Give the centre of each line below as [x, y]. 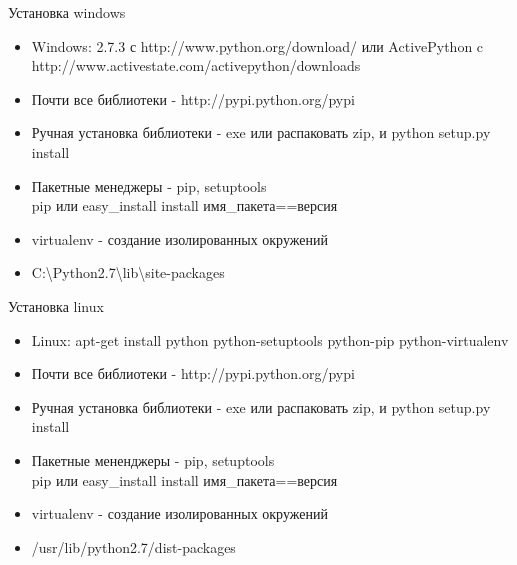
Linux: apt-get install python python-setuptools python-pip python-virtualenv [270, 339]
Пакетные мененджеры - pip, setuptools [153, 459]
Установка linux [56, 305]
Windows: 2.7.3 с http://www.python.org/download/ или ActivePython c [257, 45]
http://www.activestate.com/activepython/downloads [196, 65]
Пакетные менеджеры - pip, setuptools [149, 185]
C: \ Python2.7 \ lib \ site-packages [128, 272]
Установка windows [67, 12]
